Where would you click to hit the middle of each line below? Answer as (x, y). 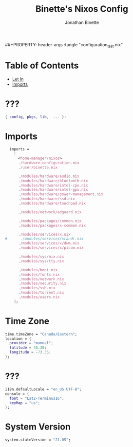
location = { (18, 339)
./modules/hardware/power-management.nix (61, 194)
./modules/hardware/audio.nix (48, 176)
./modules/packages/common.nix (50, 221)
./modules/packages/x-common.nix (52, 225)
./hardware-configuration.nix (48, 163)
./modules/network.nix (41, 279)
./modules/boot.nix (38, 270)
